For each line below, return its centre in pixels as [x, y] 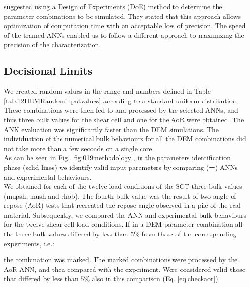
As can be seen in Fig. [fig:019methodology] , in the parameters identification [117, 158]
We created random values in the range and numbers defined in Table [107, 91]
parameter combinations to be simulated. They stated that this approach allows [122, 16]
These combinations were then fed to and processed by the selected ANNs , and [121, 110]
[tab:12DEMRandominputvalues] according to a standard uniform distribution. [121, 100]
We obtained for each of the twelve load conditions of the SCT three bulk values [123, 186]
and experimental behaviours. [48, 177]
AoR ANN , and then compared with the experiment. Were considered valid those [125, 269]
